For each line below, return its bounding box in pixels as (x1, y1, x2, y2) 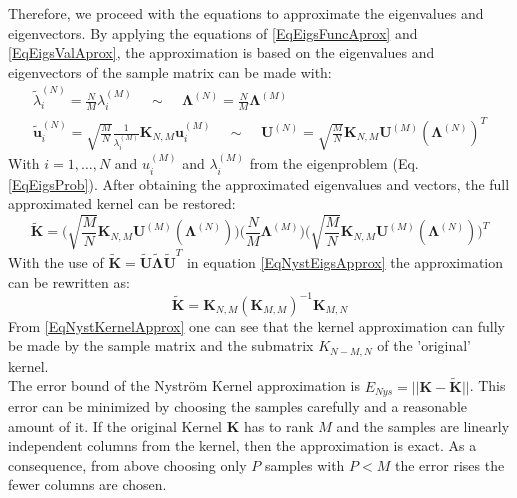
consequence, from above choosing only (8, 454, 247, 475)
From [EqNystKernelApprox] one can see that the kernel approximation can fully (8, 315, 506, 336)
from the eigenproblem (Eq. (249, 153, 419, 174)
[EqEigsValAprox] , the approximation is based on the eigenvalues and (8, 42, 435, 63)
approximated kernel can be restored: (8, 193, 236, 214)
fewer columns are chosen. (8, 474, 167, 495)
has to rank (243, 415, 314, 436)
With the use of (8, 251, 104, 272)
